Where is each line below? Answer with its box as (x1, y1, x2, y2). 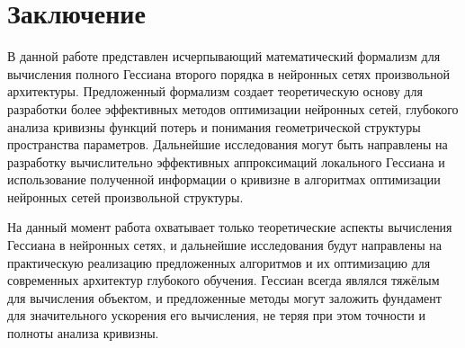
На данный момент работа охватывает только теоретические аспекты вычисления (7, 218, 452, 236)
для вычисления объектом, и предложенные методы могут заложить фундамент (7, 288, 442, 307)
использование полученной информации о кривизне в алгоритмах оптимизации (7, 170, 441, 189)
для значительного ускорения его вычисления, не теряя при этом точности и (7, 306, 426, 325)
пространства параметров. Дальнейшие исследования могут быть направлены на (7, 135, 448, 154)
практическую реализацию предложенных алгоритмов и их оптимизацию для (7, 253, 431, 272)
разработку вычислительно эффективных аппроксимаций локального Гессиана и (7, 152, 445, 171)
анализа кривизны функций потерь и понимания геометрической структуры (7, 117, 421, 136)
